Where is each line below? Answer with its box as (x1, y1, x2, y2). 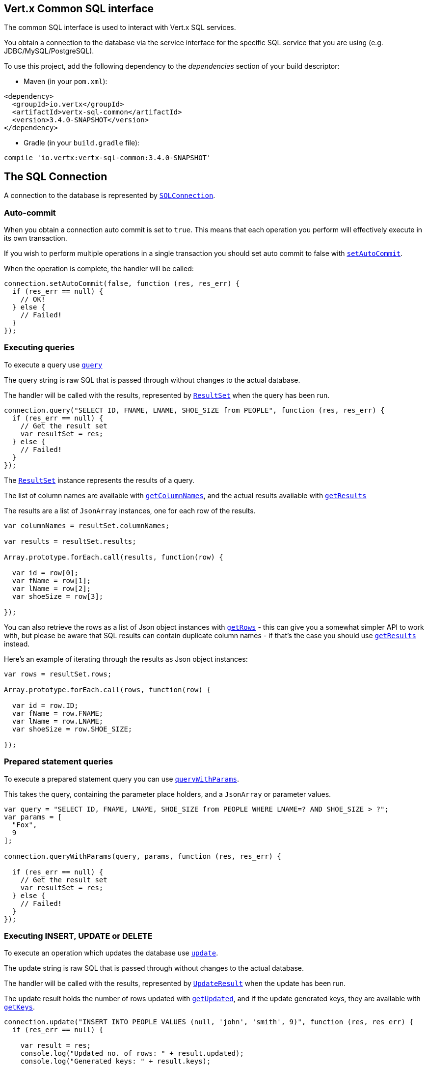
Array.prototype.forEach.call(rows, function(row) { (4, 685, 211, 694)
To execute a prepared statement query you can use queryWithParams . (4, 774, 239, 783)
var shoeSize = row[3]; (12, 592, 104, 600)
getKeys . (4, 1003, 35, 1012)
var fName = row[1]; (12, 576, 91, 585)
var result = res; (20, 1041, 91, 1050)
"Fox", (12, 820, 37, 829)
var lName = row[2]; (12, 584, 91, 592)
